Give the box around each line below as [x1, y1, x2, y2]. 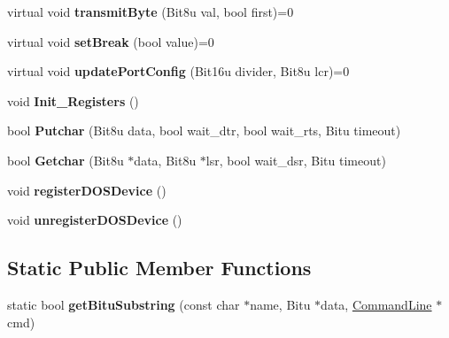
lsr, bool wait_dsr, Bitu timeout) [205, 150, 386, 169]
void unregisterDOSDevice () [7, 211, 182, 229]
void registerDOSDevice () [7, 181, 166, 199]
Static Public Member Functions [7, 254, 312, 281]
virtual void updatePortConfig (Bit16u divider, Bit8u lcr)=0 [7, 62, 350, 81]
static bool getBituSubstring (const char [7, 295, 240, 313]
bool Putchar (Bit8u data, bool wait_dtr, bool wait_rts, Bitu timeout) [7, 121, 401, 140]
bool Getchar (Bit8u [7, 150, 124, 169]
